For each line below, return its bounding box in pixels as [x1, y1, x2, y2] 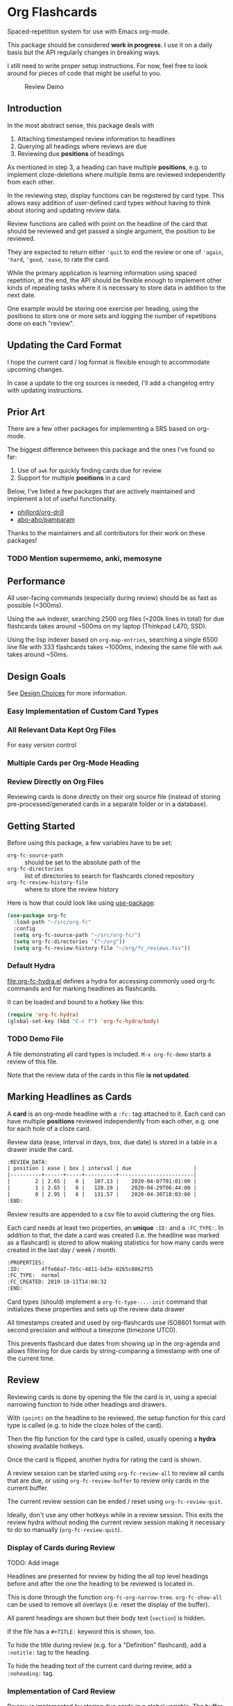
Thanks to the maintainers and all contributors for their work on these [7, 529, 206, 537]
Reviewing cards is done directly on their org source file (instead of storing [7, 793, 221, 801]
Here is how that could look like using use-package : [7, 899, 156, 907]
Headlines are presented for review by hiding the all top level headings [7, 1572, 209, 1581]
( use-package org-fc [7, 913, 67, 919]
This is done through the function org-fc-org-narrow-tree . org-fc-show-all [7, 1593, 223, 1602]
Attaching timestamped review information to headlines [17, 134, 175, 143]
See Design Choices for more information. [7, 688, 128, 697]
